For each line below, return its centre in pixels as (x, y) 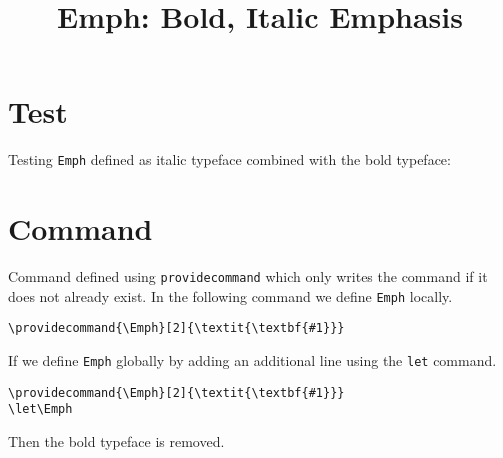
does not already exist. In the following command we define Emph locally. (230, 295)
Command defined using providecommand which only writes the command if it (248, 276)
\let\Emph (40, 409)
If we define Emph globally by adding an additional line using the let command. (252, 360)
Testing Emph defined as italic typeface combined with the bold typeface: (229, 159)
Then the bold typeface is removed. (116, 441)
